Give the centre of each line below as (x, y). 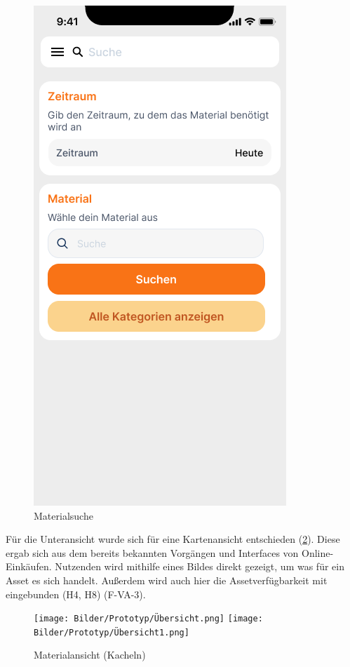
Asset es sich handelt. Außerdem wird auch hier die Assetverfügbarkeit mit (167, 580)
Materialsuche (63, 515)
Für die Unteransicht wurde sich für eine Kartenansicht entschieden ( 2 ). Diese (173, 539)
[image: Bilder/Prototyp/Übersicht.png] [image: (148, 619)
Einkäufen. (29, 566)
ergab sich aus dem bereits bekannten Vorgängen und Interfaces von (152, 552)
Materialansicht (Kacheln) (90, 655)
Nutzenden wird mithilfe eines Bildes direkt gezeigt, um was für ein (200, 566)
